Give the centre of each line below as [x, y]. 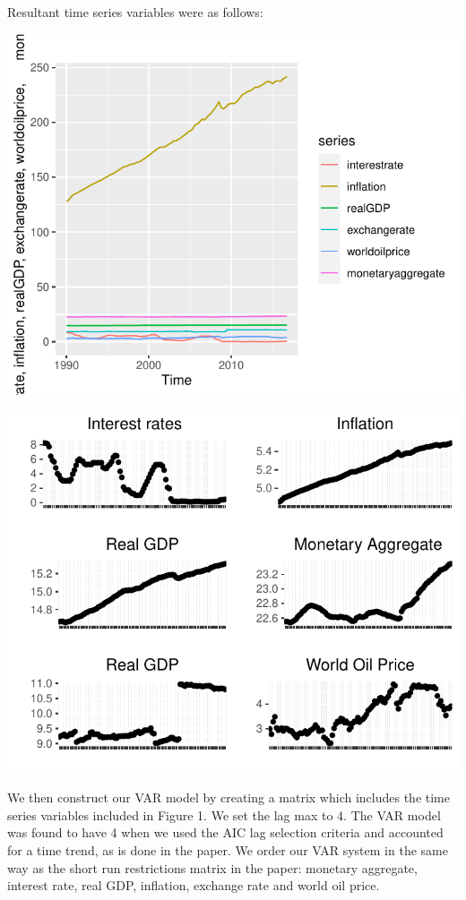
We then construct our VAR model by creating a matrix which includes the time [229, 797]
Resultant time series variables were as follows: [135, 12]
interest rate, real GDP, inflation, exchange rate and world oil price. [194, 885]
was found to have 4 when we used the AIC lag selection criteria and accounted [225, 832]
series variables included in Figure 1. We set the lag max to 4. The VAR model [224, 814]
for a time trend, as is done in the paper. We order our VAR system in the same [228, 849]
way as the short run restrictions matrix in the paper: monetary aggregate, [212, 867]
